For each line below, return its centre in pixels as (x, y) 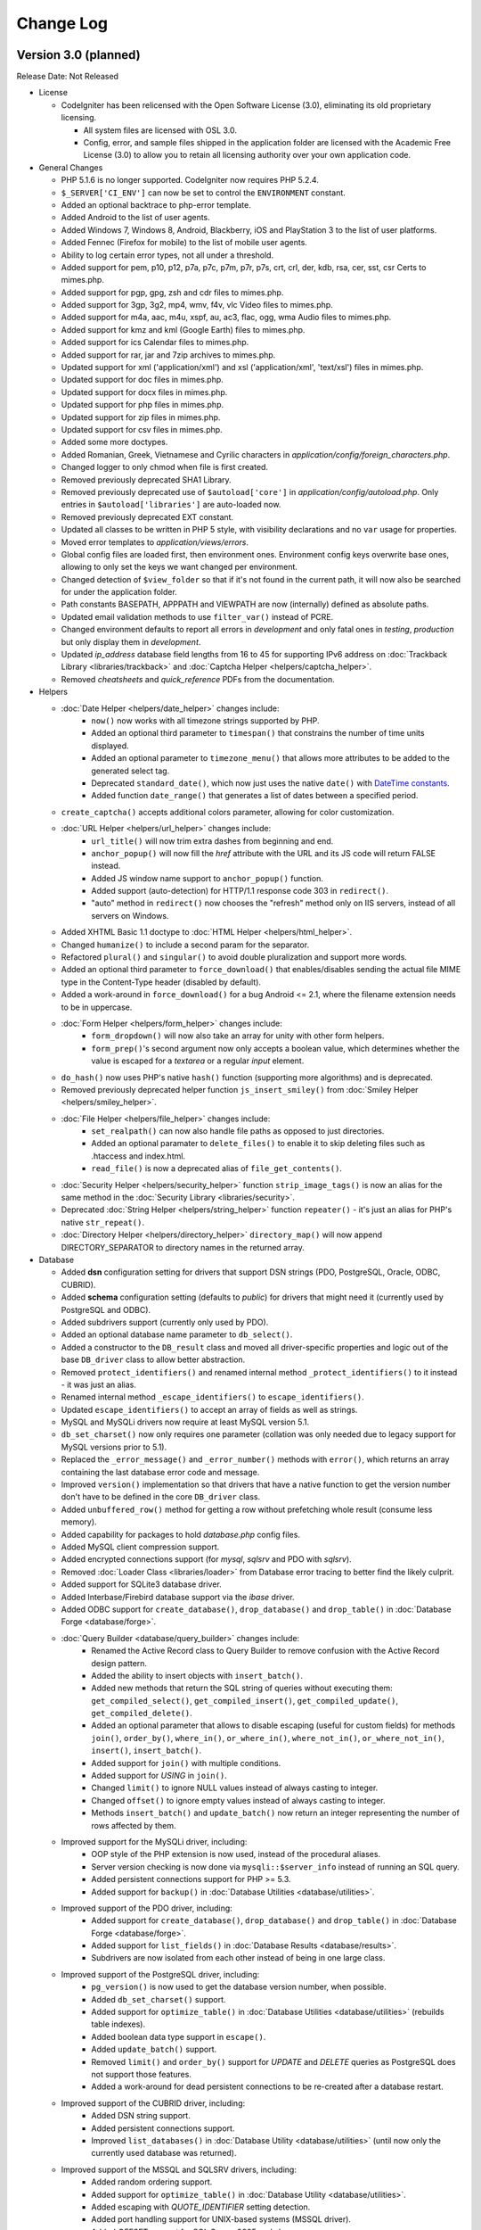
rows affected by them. (134, 1825)
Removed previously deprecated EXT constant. (147, 516)
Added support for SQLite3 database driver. (141, 1584)
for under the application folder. (119, 592)
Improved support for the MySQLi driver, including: (154, 1841)
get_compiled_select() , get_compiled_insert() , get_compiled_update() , (245, 1700)
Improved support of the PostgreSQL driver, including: (160, 1974)
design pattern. (119, 1663)
